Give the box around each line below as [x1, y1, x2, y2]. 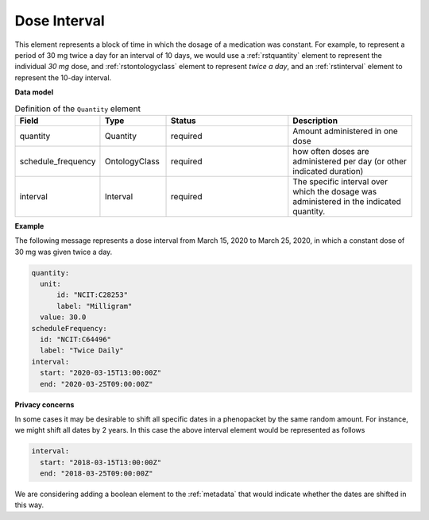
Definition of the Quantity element [14, 103, 141, 114]
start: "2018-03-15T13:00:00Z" [40, 457, 162, 467]
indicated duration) [292, 165, 364, 176]
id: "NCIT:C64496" [40, 334, 111, 344]
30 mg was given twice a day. [14, 247, 113, 256]
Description [292, 115, 338, 126]
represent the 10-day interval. [14, 72, 112, 83]
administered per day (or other [292, 156, 407, 167]
